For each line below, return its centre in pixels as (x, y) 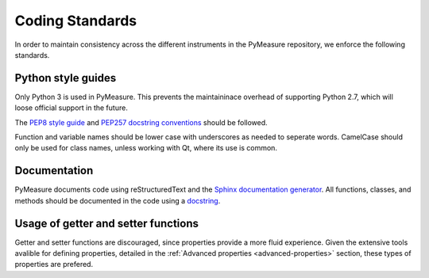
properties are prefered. (54, 265)
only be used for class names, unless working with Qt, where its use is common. (146, 148)
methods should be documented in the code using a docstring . (118, 200)
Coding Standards (76, 21)
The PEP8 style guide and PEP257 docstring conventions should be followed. (141, 122)
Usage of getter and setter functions (106, 223)
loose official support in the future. (71, 108)
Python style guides (66, 78)
